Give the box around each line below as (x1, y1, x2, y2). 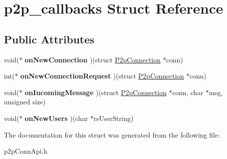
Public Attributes (4, 31, 95, 46)
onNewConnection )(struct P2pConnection (24, 54, 161, 64)
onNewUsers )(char (24, 113, 88, 123)
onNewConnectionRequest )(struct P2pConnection (20, 71, 184, 81)
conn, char (172, 87, 204, 97)
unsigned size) (4, 97, 46, 107)
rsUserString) (93, 113, 134, 123)
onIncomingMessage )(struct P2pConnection (24, 87, 167, 97)
